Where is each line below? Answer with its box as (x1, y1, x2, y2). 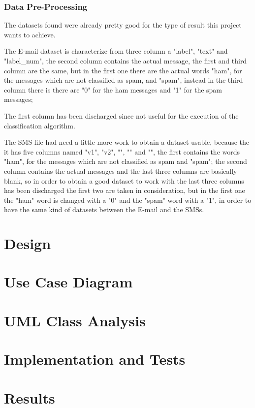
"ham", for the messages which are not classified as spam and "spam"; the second (4, 156, 247, 166)
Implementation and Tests (4, 349, 186, 369)
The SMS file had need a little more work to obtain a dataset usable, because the (4, 137, 250, 147)
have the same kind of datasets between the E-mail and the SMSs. (4, 204, 204, 215)
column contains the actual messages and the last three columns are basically (4, 165, 237, 176)
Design (4, 233, 51, 253)
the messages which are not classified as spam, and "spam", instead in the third (4, 75, 243, 85)
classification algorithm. (4, 120, 75, 130)
